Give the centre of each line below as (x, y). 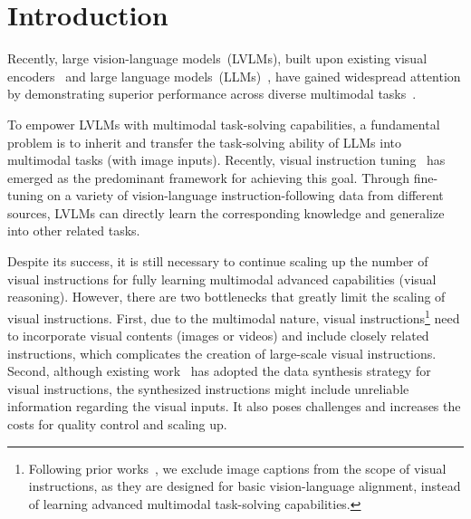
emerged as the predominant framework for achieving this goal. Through (209, 177)
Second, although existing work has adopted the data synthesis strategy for (219, 371)
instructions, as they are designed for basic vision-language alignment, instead (245, 486)
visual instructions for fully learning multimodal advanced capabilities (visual (222, 279)
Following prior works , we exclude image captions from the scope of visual (237, 468)
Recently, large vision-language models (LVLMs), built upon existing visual (217, 58)
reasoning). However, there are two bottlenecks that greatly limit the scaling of (226, 297)
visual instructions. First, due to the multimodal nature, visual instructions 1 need (234, 316)
